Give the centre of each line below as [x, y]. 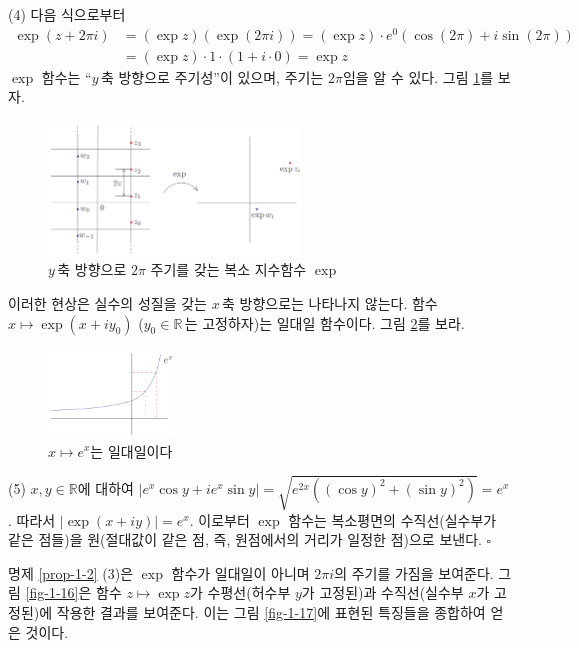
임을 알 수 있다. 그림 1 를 [418, 76]
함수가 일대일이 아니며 [240, 572]
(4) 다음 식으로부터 [67, 14]
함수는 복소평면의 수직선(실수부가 [392, 519]
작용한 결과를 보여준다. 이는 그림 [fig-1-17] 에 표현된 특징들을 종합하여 [271, 612]
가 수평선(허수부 [240, 592]
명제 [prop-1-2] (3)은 [71, 572]
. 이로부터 [219, 519]
